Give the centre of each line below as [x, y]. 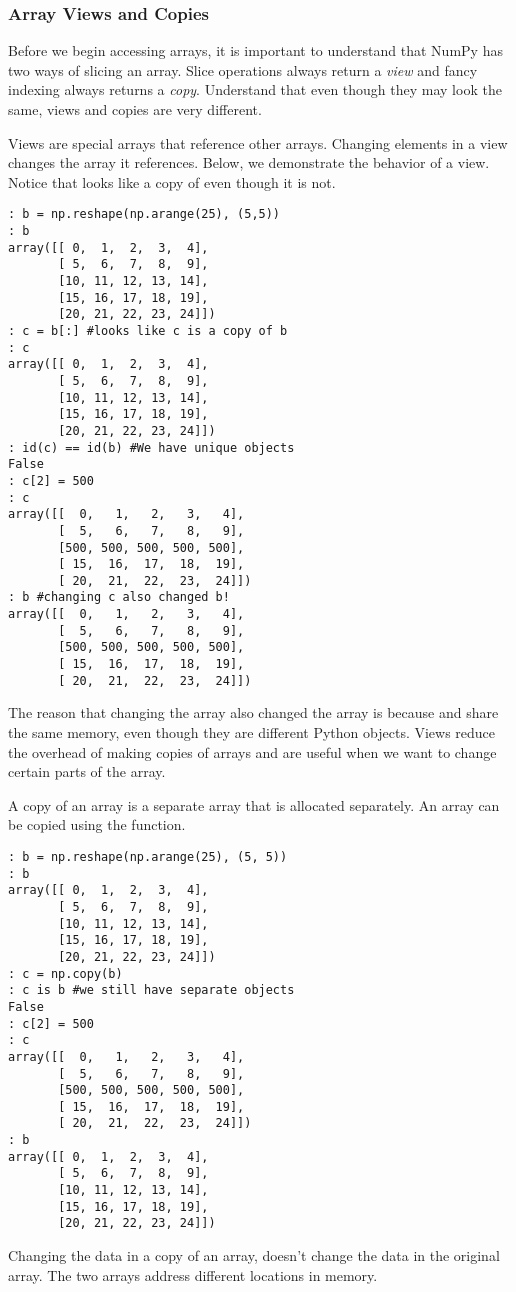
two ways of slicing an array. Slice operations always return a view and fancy [243, 69]
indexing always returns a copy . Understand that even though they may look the [255, 89]
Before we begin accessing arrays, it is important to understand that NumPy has [255, 50]
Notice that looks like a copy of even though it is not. [172, 181]
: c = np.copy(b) [65, 973]
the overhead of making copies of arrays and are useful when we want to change [252, 751]
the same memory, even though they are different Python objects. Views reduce [252, 732]
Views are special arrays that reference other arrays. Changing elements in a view [258, 142]
